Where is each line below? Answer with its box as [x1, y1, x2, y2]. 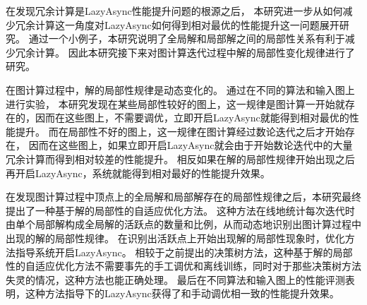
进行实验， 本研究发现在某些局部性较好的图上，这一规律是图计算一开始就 [6, 96, 345, 111]
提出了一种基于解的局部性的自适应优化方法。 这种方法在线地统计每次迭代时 [6, 203, 355, 217]
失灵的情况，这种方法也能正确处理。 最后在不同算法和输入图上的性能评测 [6, 272, 345, 287]
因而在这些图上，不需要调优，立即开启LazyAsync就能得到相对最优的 [35, 110, 349, 125]
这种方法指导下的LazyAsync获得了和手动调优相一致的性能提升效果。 [25, 286, 339, 301]
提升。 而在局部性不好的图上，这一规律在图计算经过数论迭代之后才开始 [15, 124, 345, 138]
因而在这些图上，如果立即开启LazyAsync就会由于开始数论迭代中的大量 [28, 138, 353, 152]
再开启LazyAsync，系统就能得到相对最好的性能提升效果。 [6, 165, 270, 180]
